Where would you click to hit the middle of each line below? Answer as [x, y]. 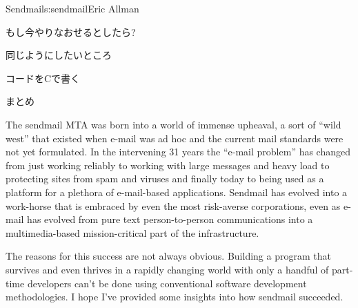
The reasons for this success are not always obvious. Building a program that [168, 256]
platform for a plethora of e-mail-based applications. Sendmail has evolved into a [177, 192]
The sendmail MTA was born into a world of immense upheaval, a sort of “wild [173, 124]
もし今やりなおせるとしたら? [71, 31]
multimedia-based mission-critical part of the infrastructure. [132, 232]
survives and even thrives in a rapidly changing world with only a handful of [167, 269]
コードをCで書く [43, 78]
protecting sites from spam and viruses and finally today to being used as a [165, 179]
